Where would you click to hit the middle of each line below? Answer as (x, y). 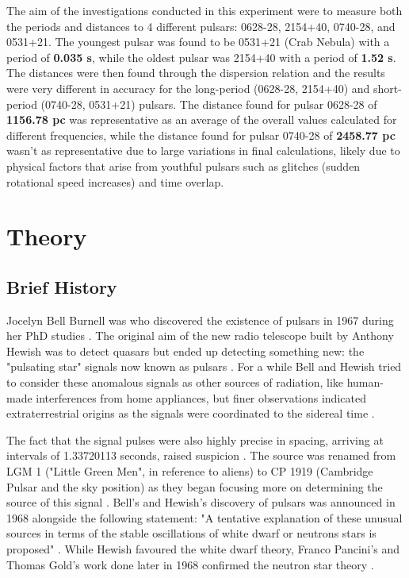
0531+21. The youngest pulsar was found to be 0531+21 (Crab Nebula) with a (198, 42)
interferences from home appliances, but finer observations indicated (201, 397)
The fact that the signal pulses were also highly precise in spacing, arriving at (195, 439)
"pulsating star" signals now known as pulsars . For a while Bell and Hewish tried (204, 366)
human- (365, 382)
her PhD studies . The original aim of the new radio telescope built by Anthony (200, 335)
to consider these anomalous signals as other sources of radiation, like (175, 382)
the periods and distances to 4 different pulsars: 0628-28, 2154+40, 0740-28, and (201, 26)
